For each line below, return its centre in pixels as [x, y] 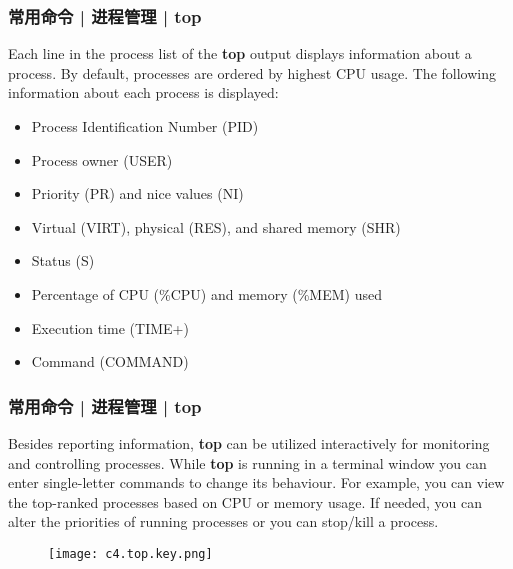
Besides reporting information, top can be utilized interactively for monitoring [249, 442]
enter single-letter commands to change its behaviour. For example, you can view [256, 482]
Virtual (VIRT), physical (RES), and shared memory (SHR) [216, 226]
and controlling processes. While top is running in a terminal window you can [247, 462]
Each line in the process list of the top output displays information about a [240, 53]
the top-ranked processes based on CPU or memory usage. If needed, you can [245, 501]
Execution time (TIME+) [110, 327]
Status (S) [63, 260]
